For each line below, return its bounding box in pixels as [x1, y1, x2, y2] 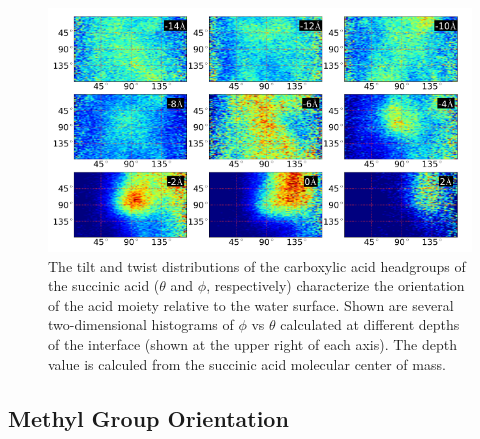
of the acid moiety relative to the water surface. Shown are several [48, 294, 454, 315]
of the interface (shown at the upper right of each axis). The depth [48, 333, 457, 354]
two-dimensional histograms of [48, 314, 234, 335]
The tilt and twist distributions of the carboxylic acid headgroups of [48, 255, 466, 276]
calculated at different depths [280, 314, 460, 335]
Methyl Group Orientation [8, 402, 289, 433]
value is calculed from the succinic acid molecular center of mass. [48, 353, 446, 374]
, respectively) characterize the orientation [206, 275, 465, 296]
